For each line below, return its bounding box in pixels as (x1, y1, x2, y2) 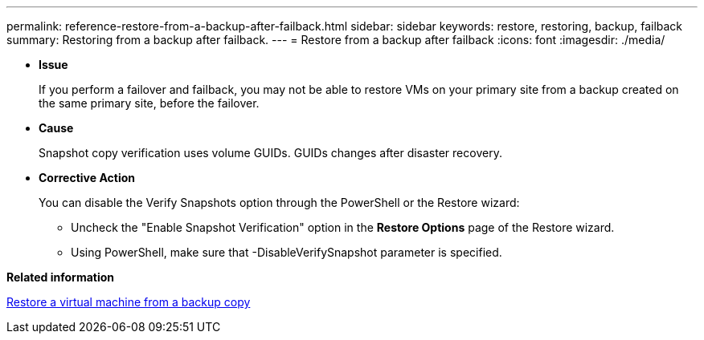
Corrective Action (39, 171, 135, 184)
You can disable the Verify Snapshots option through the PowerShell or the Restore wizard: (39, 196, 520, 209)
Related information (6, 270, 115, 284)
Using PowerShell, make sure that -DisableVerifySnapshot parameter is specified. (71, 245, 502, 259)
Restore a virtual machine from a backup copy (6, 295, 251, 309)
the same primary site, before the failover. (39, 96, 260, 110)
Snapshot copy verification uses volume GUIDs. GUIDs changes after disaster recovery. (39, 146, 502, 160)
